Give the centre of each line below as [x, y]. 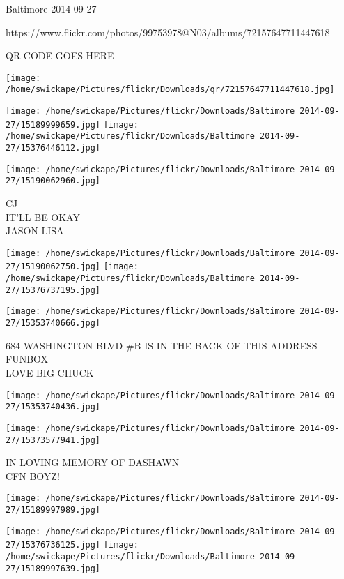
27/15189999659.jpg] [53, 125]
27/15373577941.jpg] [53, 440]
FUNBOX [27, 359]
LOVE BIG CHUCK [50, 372]
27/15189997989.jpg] [53, 510]
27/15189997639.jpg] [53, 568]
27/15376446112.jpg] [53, 148]
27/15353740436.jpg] [53, 407]
